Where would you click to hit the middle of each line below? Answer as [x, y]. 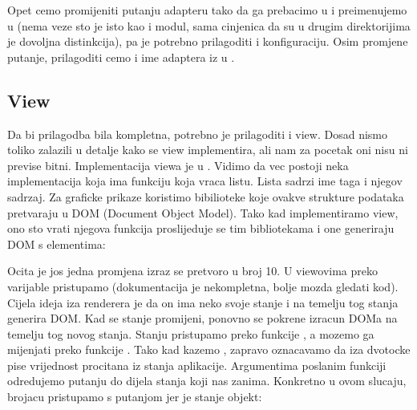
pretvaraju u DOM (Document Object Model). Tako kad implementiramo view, [203, 212]
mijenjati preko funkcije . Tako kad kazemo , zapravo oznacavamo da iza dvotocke [209, 349]
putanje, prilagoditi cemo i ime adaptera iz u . [121, 57]
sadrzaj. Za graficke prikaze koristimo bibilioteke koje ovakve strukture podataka [206, 196]
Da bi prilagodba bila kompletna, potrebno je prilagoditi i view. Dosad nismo [198, 134]
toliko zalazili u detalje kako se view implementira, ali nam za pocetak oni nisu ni [208, 150]
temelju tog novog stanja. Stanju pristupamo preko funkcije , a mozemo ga [191, 333]
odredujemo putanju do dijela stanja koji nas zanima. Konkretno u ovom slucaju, [207, 381]
